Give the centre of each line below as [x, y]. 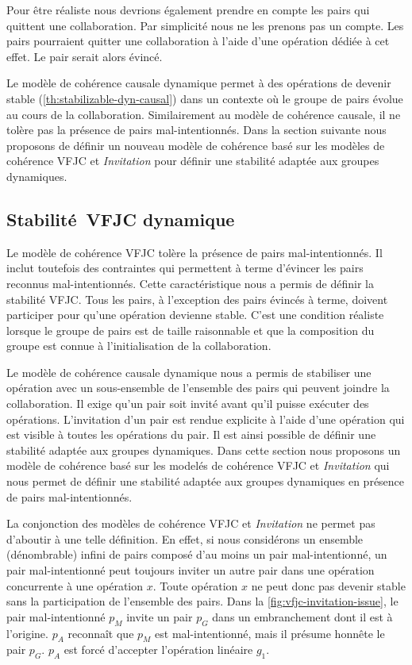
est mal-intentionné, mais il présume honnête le [270, 633]
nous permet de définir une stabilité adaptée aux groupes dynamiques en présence [206, 481]
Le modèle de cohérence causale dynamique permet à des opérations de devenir [199, 83]
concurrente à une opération [75, 585]
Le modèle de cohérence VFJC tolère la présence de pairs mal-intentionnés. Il [194, 252]
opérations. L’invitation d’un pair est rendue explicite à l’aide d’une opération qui [206, 419]
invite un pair [160, 616]
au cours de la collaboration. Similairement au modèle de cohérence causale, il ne [204, 114]
